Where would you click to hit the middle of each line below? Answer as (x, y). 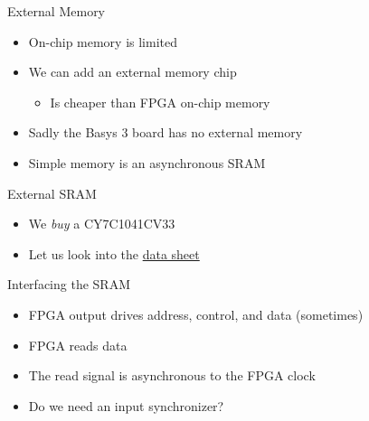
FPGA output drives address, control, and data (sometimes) (196, 314)
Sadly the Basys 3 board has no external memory (166, 132)
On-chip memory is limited (103, 41)
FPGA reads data (78, 345)
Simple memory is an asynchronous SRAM (147, 162)
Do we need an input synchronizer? (126, 405)
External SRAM (52, 193)
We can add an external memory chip (132, 72)
